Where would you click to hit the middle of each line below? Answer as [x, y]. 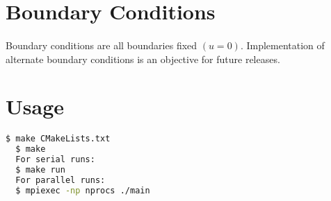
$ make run [40, 169]
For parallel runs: [60, 180]
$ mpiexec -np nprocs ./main [83, 190]
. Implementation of [282, 45]
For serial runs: [55, 159]
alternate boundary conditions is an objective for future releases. [143, 59]
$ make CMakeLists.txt [58, 139]
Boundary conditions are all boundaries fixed [102, 45]
